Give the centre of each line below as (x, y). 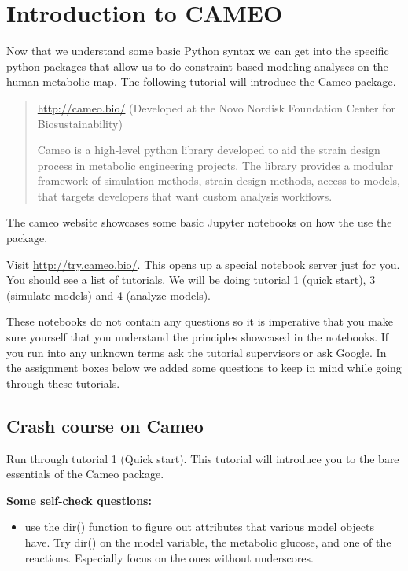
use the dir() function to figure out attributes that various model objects (200, 527)
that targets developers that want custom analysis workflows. (185, 195)
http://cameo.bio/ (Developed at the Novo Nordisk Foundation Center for (217, 107)
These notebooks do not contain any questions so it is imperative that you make (200, 321)
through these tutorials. (63, 383)
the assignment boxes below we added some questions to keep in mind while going (204, 368)
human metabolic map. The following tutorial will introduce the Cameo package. (201, 81)
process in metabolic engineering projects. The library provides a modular (215, 165)
